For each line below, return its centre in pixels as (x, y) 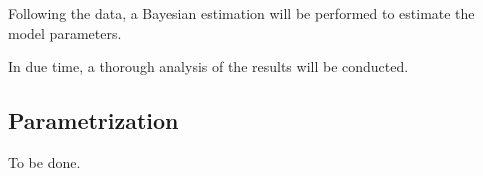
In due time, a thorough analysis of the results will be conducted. (208, 66)
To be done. (44, 161)
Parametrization (93, 120)
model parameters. (65, 32)
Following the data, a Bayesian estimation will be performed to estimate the (241, 13)
